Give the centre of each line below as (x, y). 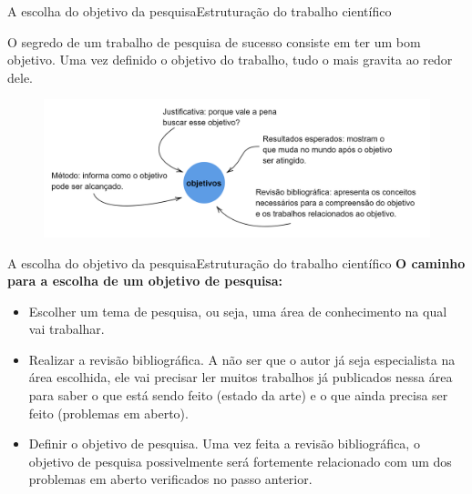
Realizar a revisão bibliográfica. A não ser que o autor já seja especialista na (242, 359)
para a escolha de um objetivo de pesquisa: (145, 281)
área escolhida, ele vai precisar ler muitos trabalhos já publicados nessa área (241, 377)
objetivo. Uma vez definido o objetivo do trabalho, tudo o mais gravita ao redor (230, 60)
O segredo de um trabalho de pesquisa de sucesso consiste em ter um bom (214, 41)
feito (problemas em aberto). (108, 413)
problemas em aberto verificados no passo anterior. (170, 479)
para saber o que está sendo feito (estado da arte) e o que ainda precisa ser (238, 395)
